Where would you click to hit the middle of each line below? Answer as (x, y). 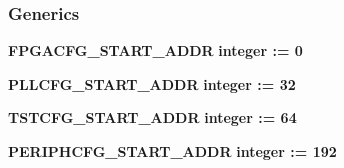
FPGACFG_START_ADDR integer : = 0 (155, 50)
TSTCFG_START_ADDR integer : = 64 (152, 117)
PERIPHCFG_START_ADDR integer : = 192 (172, 151)
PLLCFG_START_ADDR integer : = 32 (152, 83)
